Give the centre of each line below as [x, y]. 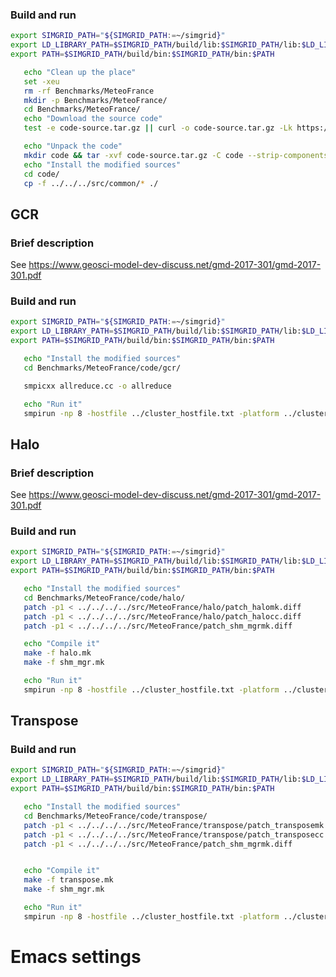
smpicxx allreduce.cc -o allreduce [97, 386]
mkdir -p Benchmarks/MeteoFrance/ [95, 100]
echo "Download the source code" [93, 119]
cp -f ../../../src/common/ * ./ [91, 183]
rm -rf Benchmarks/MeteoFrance [89, 91]
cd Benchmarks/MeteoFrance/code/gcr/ [102, 368]
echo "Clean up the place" [80, 72]
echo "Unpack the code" [73, 146]
